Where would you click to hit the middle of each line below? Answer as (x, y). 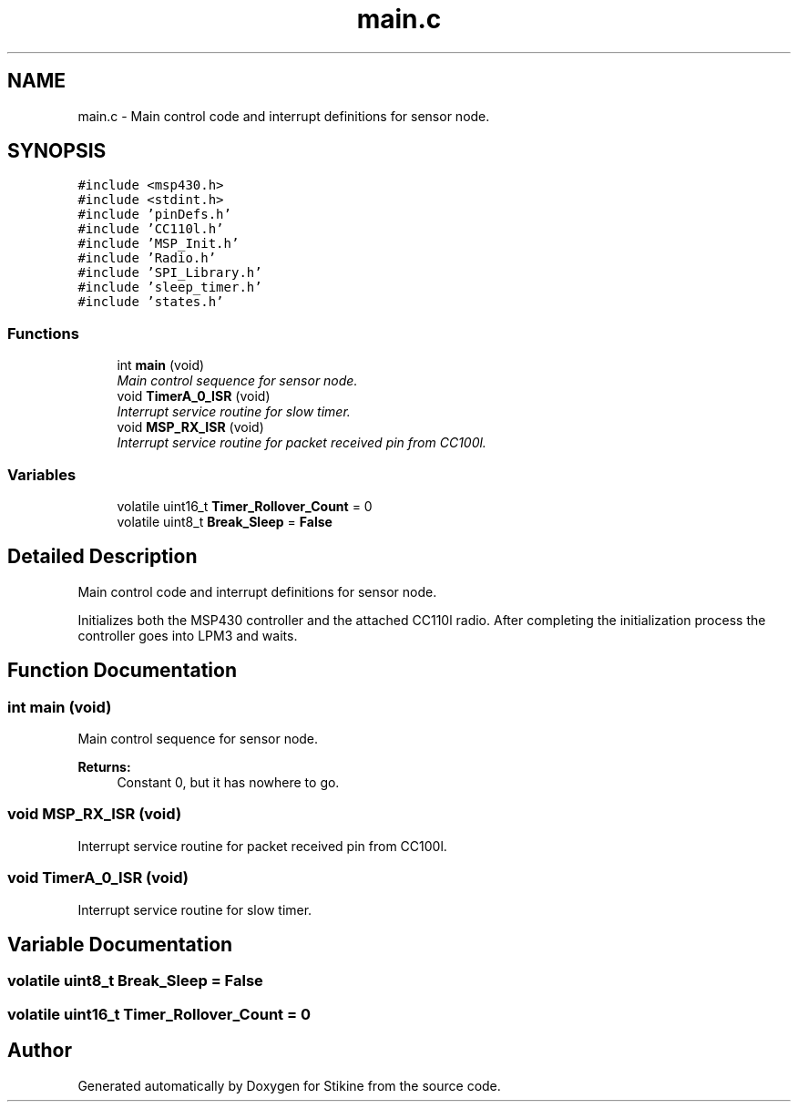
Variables (42, 474)
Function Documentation (122, 671)
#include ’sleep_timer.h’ (170, 288)
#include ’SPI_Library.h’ (170, 273)
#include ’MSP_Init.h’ (159, 244)
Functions (43, 333)
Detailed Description (102, 557)
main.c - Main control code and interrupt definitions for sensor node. (284, 116)
